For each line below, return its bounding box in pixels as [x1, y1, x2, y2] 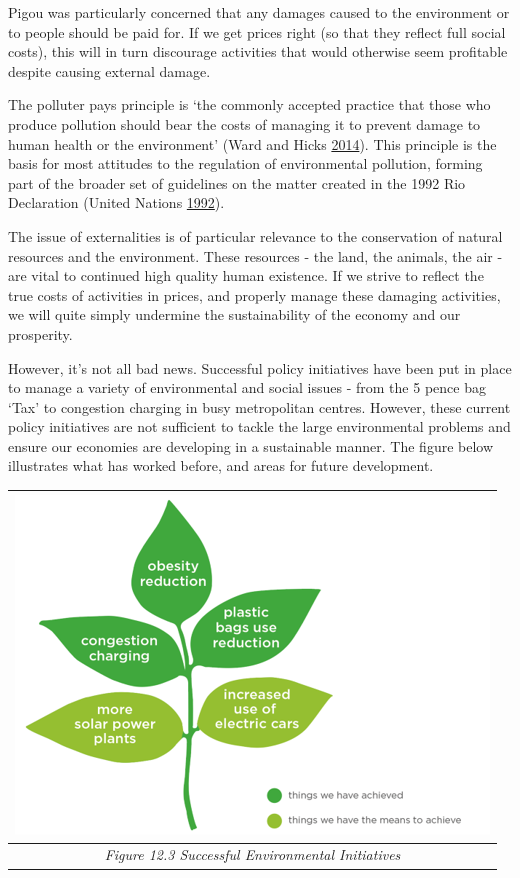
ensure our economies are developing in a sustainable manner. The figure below [8, 435, 494, 456]
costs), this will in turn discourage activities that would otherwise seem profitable [8, 41, 508, 62]
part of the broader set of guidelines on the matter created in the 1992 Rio [8, 172, 466, 193]
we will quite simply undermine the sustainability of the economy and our [8, 304, 461, 325]
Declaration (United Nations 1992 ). [8, 192, 225, 213]
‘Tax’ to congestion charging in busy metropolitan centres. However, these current [8, 396, 511, 417]
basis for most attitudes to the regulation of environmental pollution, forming [8, 153, 483, 174]
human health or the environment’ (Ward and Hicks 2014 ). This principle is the [8, 133, 497, 154]
